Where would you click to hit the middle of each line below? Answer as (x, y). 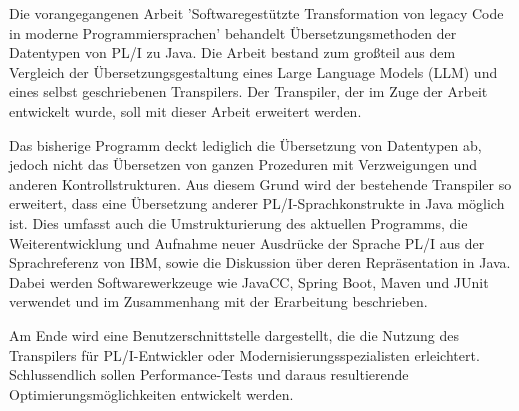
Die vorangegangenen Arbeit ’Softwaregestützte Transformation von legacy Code (256, 13)
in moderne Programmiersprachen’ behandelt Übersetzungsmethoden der (233, 32)
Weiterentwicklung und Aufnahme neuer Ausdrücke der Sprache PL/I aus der (247, 242)
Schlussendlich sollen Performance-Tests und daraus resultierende (209, 374)
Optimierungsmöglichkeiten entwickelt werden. (151, 393)
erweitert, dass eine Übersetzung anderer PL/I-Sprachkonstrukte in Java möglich (257, 203)
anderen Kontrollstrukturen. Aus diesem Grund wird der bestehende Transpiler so (260, 183)
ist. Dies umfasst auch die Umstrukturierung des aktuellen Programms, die (238, 222)
